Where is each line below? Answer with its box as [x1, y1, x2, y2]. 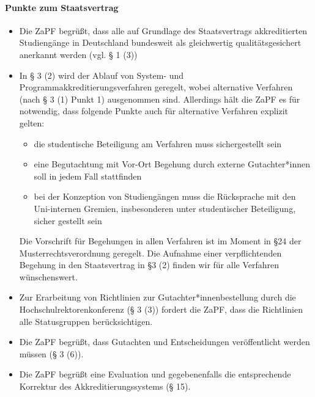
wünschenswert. [19, 270, 78, 283]
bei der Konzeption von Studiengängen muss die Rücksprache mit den [34, 190, 296, 203]
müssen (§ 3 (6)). [19, 347, 84, 360]
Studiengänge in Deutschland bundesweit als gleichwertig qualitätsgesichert [19, 36, 302, 49]
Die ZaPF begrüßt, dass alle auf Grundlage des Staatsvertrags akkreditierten [19, 24, 308, 37]
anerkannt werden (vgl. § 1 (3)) [19, 48, 138, 60]
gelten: [19, 116, 45, 129]
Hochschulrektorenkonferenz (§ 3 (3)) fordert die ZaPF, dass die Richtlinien [19, 303, 303, 316]
